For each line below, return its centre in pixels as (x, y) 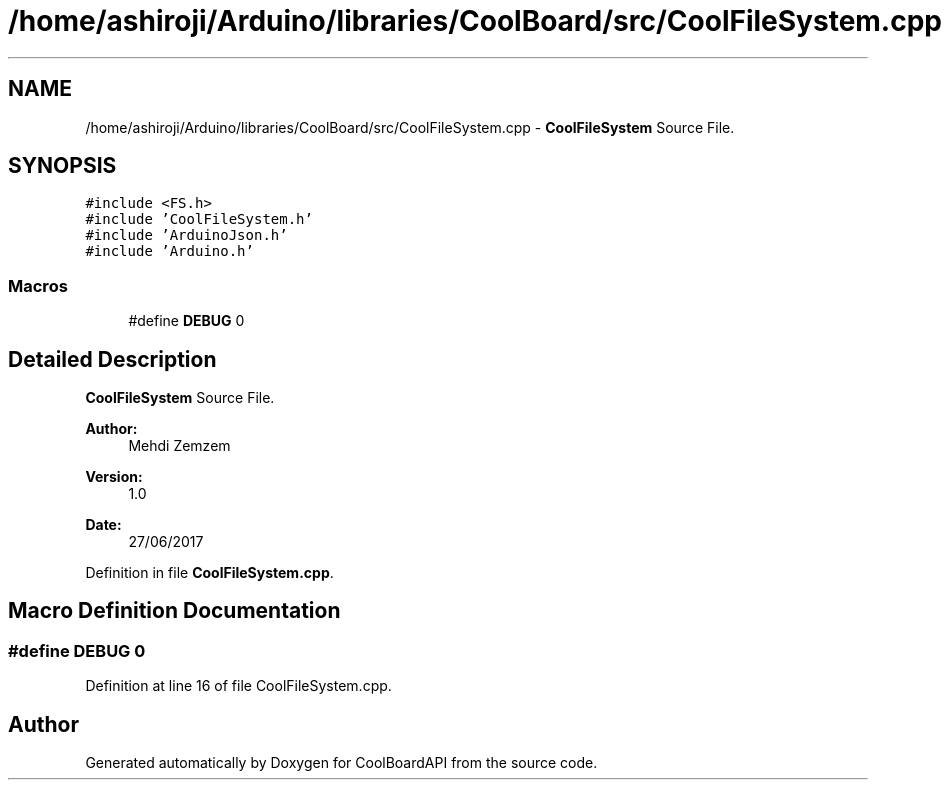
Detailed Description (112, 359)
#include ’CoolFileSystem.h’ (199, 219)
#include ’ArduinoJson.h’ (186, 235)
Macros (38, 285)
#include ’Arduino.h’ (169, 251)
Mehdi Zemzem (179, 446)
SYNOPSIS (62, 166)
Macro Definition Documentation (174, 611)
